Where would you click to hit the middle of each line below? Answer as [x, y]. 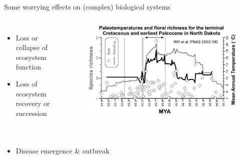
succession [31, 113]
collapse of [32, 47]
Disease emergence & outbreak [62, 151]
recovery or [33, 103]
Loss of [26, 83]
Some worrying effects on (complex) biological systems [87, 6]
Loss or [27, 37]
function [28, 67]
